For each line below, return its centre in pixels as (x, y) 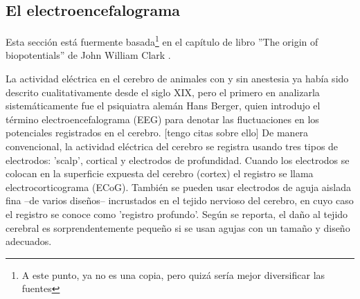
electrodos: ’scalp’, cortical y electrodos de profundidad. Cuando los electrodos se (178, 160)
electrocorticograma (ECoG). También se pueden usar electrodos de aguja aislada (178, 187)
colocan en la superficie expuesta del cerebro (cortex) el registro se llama (160, 173)
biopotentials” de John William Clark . (88, 55)
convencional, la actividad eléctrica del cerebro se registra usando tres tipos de (172, 146)
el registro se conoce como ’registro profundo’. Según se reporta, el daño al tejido (177, 214)
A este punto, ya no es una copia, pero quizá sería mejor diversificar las (173, 274)
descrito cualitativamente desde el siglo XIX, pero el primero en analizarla (163, 92)
